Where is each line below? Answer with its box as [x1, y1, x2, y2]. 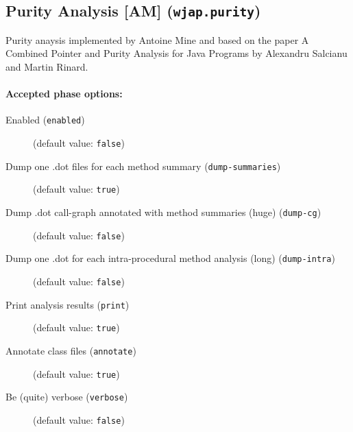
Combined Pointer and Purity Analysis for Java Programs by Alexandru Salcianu [5, 46, 348, 60]
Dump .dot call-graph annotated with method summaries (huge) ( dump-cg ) [5, 204, 321, 219]
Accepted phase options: [5, 86, 123, 101]
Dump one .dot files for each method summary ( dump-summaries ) [5, 158, 281, 173]
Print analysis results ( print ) [5, 297, 130, 311]
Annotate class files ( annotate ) [5, 343, 136, 357]
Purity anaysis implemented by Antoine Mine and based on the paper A [5, 32, 309, 47]
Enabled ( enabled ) [5, 112, 85, 127]
